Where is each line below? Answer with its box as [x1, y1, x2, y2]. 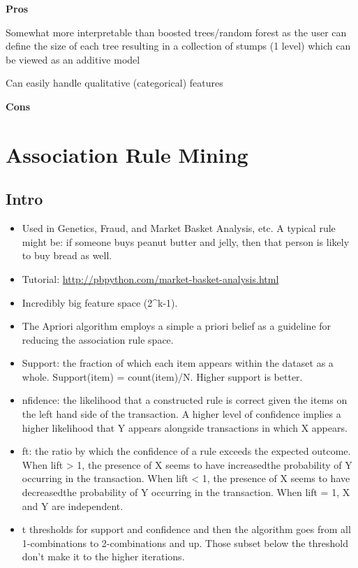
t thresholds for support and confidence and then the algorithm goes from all [22, 522, 351, 537]
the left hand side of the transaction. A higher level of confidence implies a [22, 407, 341, 421]
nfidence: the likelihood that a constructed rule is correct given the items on [22, 393, 348, 407]
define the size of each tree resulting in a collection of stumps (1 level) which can [6, 38, 351, 53]
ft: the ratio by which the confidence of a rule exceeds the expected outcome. [22, 444, 351, 458]
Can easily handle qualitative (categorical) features [6, 75, 223, 90]
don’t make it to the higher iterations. [22, 549, 185, 564]
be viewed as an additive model [6, 52, 140, 66]
